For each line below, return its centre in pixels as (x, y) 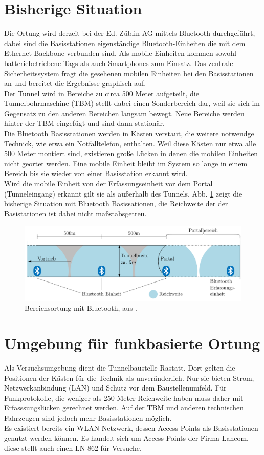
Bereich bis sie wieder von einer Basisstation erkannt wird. (96, 173)
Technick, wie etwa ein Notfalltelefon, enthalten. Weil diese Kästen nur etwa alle (130, 143)
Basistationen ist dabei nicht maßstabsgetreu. (75, 213)
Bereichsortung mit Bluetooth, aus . (81, 308)
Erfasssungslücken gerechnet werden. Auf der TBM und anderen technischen (124, 408)
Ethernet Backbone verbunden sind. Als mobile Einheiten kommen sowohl (120, 53)
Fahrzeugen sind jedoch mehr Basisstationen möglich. (88, 417)
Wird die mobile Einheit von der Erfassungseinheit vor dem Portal (108, 183)
